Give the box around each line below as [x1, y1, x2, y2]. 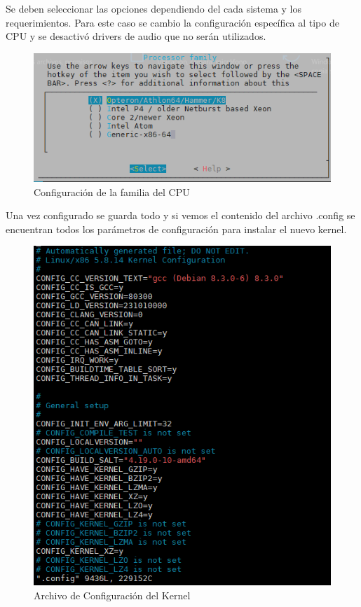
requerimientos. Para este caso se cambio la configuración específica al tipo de [6, 15, 339, 29]
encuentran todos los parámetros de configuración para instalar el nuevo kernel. [6, 221, 347, 236]
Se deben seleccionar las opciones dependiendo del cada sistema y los [6, 1, 302, 15]
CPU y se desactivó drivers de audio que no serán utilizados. [6, 29, 266, 43]
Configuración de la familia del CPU [34, 184, 190, 199]
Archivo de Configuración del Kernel [34, 587, 191, 602]
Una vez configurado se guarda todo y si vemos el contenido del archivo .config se [6, 208, 355, 223]
